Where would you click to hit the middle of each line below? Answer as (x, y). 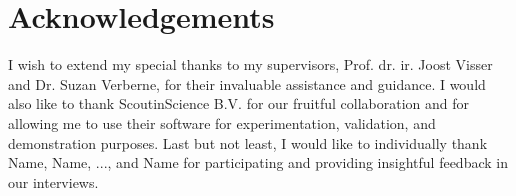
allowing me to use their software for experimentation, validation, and (222, 122)
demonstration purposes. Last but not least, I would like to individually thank (248, 142)
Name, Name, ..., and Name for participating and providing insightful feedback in (258, 162)
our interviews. (53, 181)
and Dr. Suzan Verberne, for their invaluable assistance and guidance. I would (247, 83)
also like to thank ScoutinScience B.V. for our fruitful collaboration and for (238, 103)
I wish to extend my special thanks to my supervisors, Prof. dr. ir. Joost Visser (250, 64)
